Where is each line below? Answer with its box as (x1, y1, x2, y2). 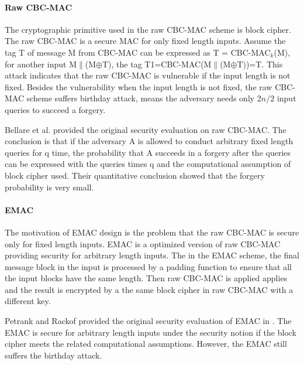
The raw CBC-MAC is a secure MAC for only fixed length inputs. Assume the (5, 35, 286, 47)
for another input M (5, 57, 77, 70)
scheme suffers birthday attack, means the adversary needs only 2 (26, 92, 261, 104)
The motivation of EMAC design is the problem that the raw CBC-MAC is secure (5, 226, 299, 238)
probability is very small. (5, 180, 94, 193)
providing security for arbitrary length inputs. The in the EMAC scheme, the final (5, 249, 299, 261)
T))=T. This (237, 57, 283, 70)
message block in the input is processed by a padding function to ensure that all (5, 260, 292, 272)
